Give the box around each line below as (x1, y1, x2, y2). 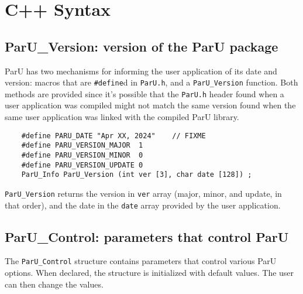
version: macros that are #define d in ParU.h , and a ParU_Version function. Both (5, 76, 298, 88)
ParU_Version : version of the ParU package (5, 37, 278, 55)
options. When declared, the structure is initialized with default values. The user (5, 266, 294, 279)
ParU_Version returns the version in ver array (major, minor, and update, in (5, 187, 282, 199)
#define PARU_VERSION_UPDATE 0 (21, 160, 143, 169)
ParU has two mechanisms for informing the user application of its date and (5, 64, 277, 77)
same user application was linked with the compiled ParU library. (5, 111, 239, 123)
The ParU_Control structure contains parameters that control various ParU (5, 255, 277, 267)
